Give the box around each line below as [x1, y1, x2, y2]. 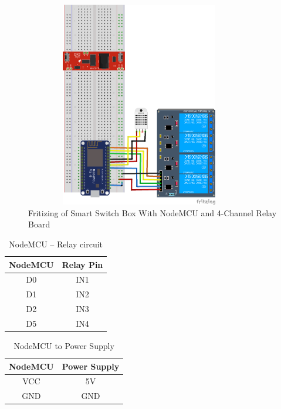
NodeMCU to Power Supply [13, 340, 114, 351]
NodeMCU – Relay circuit [9, 237, 103, 250]
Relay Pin [62, 258, 103, 270]
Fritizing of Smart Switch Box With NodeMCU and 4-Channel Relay [28, 206, 277, 219]
